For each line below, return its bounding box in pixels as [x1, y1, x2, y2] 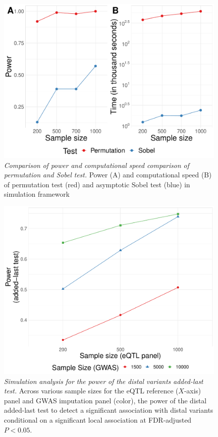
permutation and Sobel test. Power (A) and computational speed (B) [4, 169, 212, 180]
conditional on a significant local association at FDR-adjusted [4, 415, 192, 425]
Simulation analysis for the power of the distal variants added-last [4, 376, 204, 386]
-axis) [184, 385, 201, 396]
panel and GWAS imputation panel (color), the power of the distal [4, 395, 207, 405]
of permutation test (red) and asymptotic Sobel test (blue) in [4, 179, 190, 189]
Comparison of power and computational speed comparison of [4, 160, 189, 170]
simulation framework [4, 189, 70, 199]
